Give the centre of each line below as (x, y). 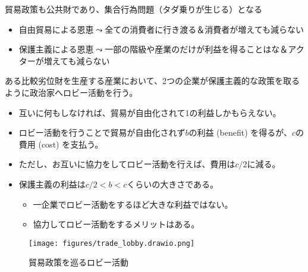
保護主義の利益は (52, 184)
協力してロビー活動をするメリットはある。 (116, 224)
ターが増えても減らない (64, 60)
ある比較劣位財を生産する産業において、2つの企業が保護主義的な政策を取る (152, 81)
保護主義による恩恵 (56, 49)
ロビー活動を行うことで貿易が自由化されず (102, 132)
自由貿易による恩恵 (56, 29)
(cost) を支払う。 (71, 144)
